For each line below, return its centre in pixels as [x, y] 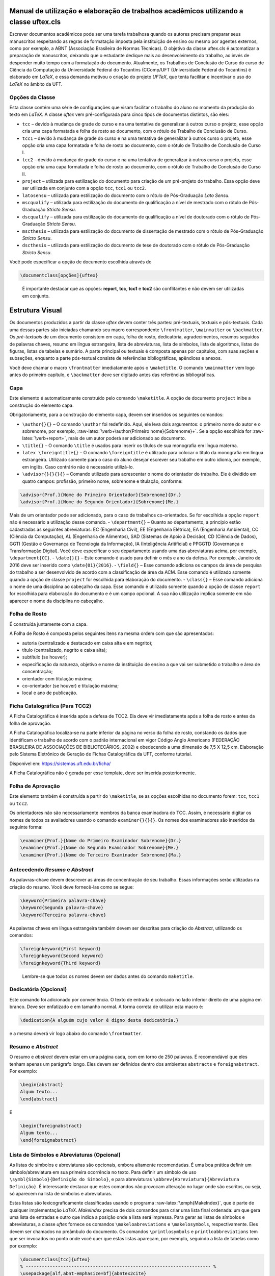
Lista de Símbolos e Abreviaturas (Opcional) [65, 1155]
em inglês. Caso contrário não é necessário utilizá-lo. [78, 467]
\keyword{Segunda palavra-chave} [62, 908]
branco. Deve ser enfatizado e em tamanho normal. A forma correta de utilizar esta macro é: [106, 1007]
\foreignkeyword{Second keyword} [62, 956]
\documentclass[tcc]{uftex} [55, 1259]
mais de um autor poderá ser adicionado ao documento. [127, 438]
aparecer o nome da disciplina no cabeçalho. [57, 601]
